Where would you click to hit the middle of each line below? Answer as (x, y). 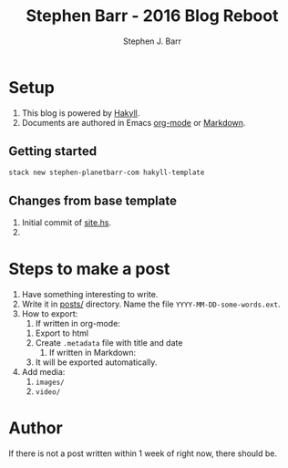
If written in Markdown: (93, 353)
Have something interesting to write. (90, 295)
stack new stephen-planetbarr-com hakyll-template (107, 172)
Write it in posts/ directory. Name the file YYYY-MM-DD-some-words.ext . (151, 304)
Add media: (43, 372)
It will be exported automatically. (96, 362)
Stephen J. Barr (152, 41)
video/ (48, 392)
